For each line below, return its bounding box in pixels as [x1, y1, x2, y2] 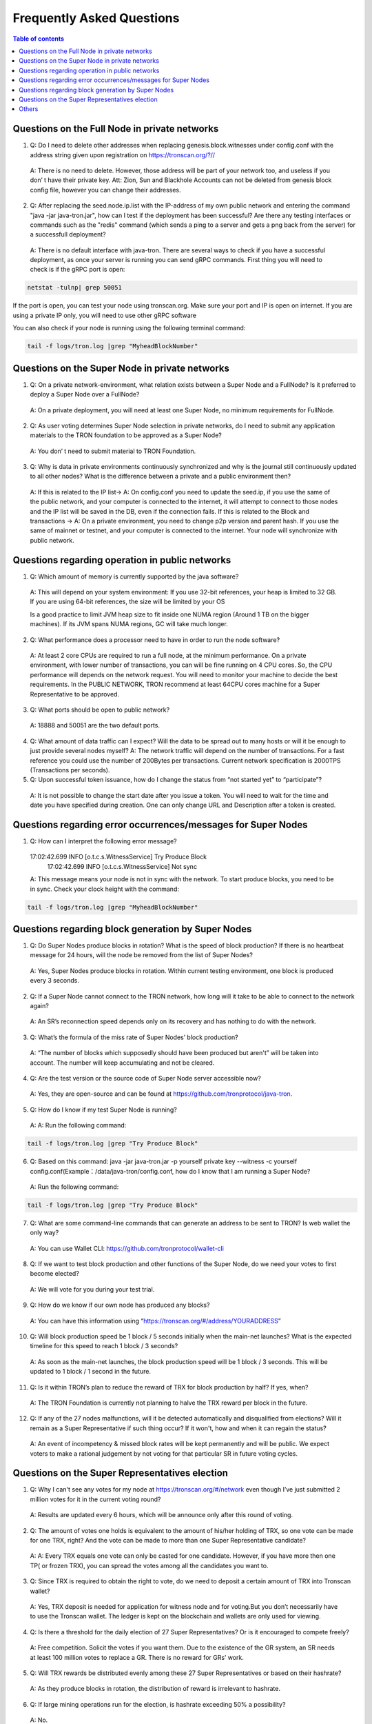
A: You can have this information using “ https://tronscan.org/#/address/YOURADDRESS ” [30, 1316, 282, 1325]
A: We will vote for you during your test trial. [30, 1285, 155, 1293]
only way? [30, 1228, 59, 1237]
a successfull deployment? [30, 230, 106, 239]
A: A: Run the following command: [30, 1121, 127, 1130]
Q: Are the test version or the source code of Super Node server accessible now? [30, 1074, 261, 1082]
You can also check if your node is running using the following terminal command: [12, 324, 246, 332]
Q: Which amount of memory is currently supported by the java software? [30, 572, 239, 581]
